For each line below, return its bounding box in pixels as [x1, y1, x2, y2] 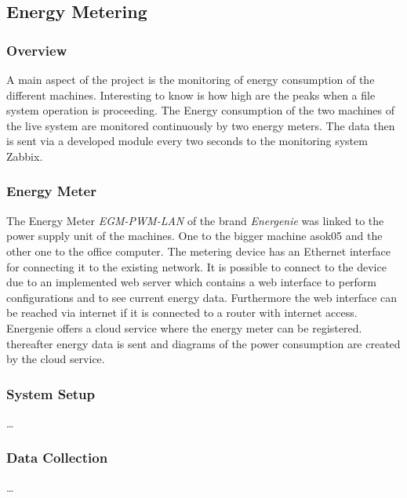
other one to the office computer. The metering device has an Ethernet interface [6, 242, 391, 259]
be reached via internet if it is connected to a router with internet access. [6, 304, 358, 321]
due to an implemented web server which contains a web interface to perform [6, 274, 377, 290]
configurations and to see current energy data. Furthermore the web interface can [6, 289, 398, 305]
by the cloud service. [6, 351, 105, 367]
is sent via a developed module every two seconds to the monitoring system [6, 133, 368, 149]
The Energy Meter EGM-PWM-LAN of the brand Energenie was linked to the [6, 212, 384, 228]
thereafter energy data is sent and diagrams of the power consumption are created [6, 335, 401, 351]
